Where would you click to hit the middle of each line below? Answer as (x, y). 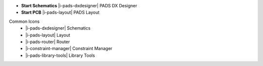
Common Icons (24, 21)
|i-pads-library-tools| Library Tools (60, 55)
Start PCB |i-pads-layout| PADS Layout (60, 13)
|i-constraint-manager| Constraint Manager (69, 49)
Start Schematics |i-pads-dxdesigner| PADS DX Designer (79, 6)
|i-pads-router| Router (48, 42)
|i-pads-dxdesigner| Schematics (58, 28)
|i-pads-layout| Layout (48, 35)
